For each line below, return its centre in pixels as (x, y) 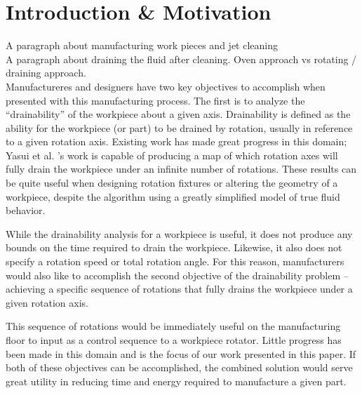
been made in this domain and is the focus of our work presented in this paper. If (181, 353)
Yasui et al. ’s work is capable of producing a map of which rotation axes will (172, 155)
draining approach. (46, 73)
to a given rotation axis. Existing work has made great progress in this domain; (176, 141)
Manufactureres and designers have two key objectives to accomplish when (166, 86)
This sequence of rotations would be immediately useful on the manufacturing (173, 326)
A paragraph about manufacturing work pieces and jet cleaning (142, 45)
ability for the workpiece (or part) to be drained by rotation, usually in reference (179, 127)
